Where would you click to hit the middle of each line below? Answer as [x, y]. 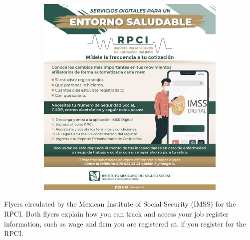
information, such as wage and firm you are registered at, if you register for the [125, 223]
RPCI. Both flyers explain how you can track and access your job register [117, 213]
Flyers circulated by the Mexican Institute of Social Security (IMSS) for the [120, 204]
